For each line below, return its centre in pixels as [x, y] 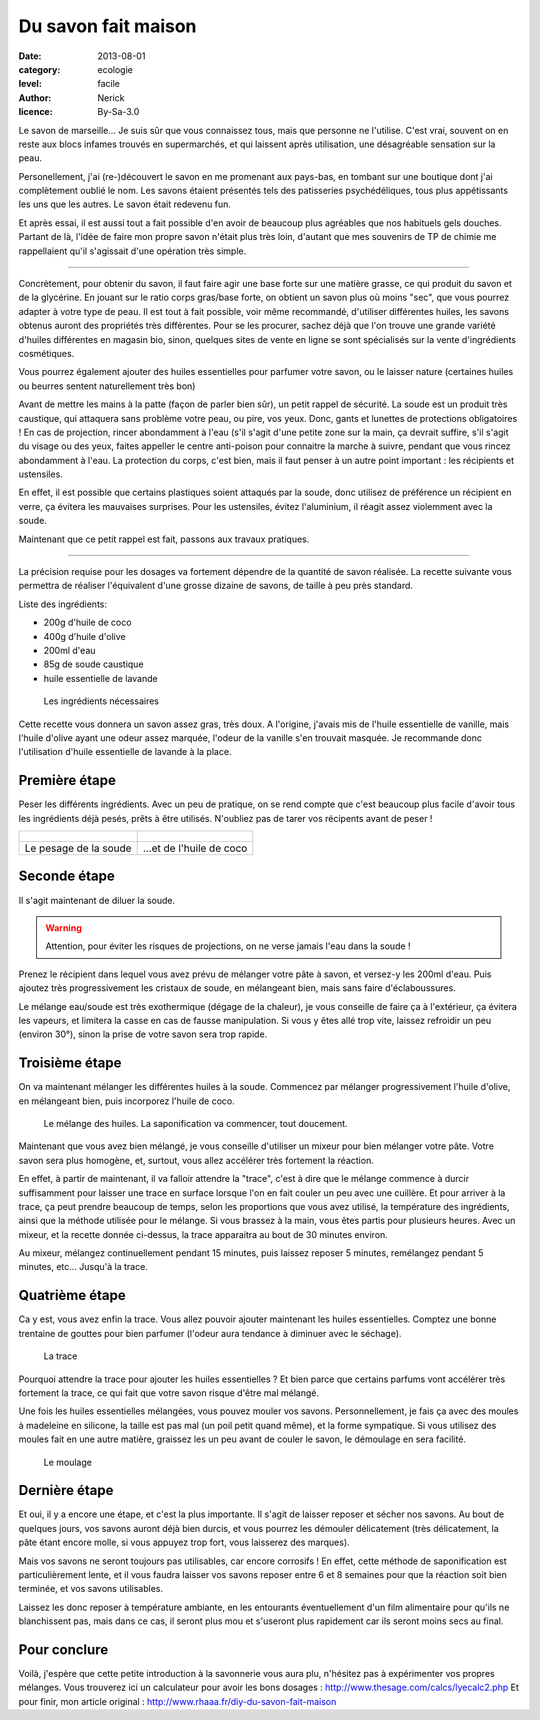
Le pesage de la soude [78, 848]
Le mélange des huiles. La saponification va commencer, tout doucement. [196, 1123]
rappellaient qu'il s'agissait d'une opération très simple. [132, 251]
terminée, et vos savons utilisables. [91, 1589]
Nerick [111, 97]
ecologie [115, 69]
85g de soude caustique [93, 664]
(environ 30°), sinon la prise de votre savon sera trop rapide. [143, 1034]
